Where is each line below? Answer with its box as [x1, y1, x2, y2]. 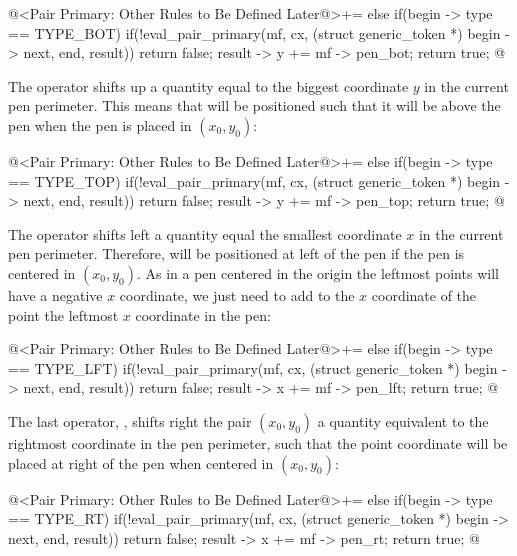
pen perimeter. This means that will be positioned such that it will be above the [8, 95, 501, 116]
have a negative [8, 284, 103, 305]
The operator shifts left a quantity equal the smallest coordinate [8, 223, 402, 244]
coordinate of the [371, 284, 477, 305]
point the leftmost [8, 304, 119, 325]
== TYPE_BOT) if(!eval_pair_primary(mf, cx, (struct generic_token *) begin [8, 22, 501, 43]
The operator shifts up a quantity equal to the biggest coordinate [8, 75, 409, 96]
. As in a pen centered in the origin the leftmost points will [136, 262, 499, 283]
